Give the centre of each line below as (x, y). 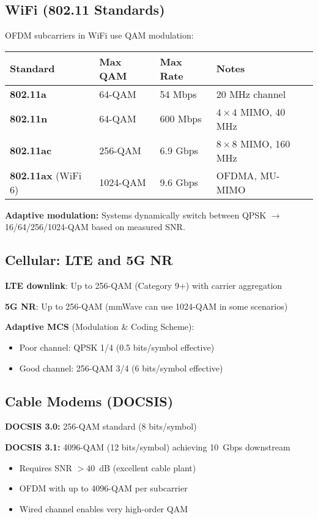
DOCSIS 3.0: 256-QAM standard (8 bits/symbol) (101, 426)
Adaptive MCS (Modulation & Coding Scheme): (100, 327)
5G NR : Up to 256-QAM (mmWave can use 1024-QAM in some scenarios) (146, 306)
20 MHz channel (251, 94)
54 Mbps (178, 94)
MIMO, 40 (263, 111)
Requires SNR (46, 467)
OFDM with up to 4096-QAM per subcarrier (103, 488)
